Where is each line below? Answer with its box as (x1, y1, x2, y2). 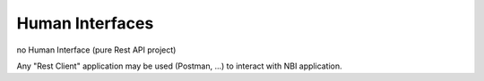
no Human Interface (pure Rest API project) (16, 45, 177, 55)
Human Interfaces (16, 13, 154, 33)
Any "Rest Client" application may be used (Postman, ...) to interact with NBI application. (16, 61, 342, 71)
